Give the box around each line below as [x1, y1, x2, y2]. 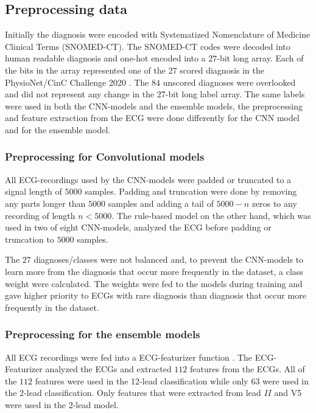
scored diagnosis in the [180, 63, 265, 76]
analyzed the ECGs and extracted [45, 363, 172, 375]
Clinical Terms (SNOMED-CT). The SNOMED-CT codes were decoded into [5, 40, 290, 52]
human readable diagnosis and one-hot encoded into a [5, 52, 206, 64]
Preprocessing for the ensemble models [5, 327, 200, 342]
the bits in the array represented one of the [5, 63, 166, 76]
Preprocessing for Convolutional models [5, 149, 205, 164]
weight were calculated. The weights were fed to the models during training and [5, 277, 303, 290]
